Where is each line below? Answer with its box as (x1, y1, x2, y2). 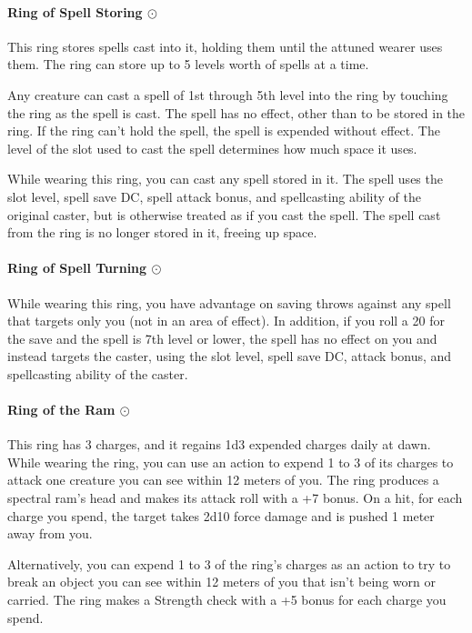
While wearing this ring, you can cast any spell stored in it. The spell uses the (7, 169, 443, 188)
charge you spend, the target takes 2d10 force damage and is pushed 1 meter (7, 506, 435, 525)
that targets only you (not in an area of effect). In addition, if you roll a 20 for (7, 311, 445, 330)
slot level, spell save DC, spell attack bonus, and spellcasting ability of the (7, 186, 421, 206)
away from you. (7, 524, 93, 543)
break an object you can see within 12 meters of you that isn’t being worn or (7, 572, 436, 591)
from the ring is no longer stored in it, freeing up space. (7, 223, 317, 242)
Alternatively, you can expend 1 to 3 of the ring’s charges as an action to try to (7, 554, 451, 573)
